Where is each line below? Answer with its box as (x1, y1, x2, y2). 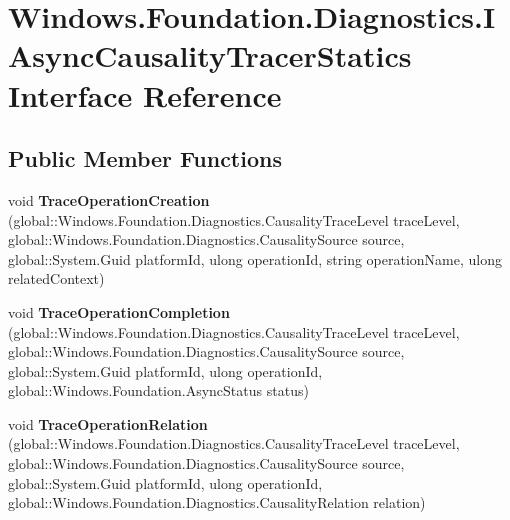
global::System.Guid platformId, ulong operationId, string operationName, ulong (8, 248, 503, 269)
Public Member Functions (8, 143, 282, 174)
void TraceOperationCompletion (8, 301, 230, 322)
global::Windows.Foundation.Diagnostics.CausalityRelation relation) (8, 492, 426, 513)
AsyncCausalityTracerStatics (8, 35, 412, 76)
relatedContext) (8, 268, 105, 289)
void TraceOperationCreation (8, 189, 210, 210)
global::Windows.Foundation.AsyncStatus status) (8, 380, 309, 401)
